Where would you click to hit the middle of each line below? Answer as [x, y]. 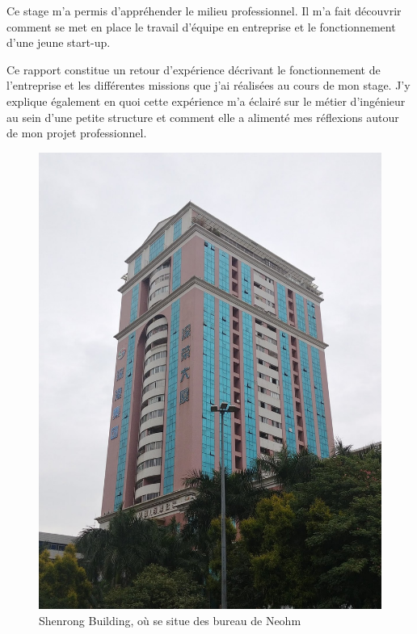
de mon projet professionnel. [77, 133]
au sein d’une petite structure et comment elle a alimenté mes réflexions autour [203, 117]
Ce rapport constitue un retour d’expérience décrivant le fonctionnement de [194, 69]
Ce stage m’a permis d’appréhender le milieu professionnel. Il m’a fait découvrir [204, 10]
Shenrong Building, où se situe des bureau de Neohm [170, 620]
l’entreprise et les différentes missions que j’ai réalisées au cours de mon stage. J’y [208, 85]
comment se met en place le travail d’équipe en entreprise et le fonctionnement [201, 26]
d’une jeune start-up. [59, 42]
